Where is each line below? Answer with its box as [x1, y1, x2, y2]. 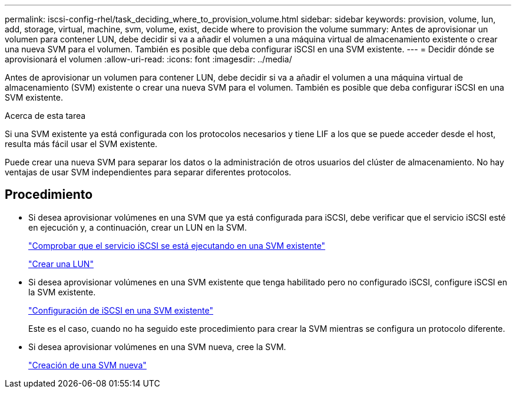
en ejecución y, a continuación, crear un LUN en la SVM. [28, 222, 247, 232]
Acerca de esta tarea [5, 111, 86, 121]
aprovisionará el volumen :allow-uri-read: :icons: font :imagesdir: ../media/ [5, 54, 292, 64]
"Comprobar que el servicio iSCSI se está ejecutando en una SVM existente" [28, 240, 326, 251]
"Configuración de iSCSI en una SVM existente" [28, 305, 213, 315]
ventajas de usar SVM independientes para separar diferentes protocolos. [5, 167, 292, 177]
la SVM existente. [28, 287, 96, 297]
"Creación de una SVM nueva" [28, 359, 147, 370]
